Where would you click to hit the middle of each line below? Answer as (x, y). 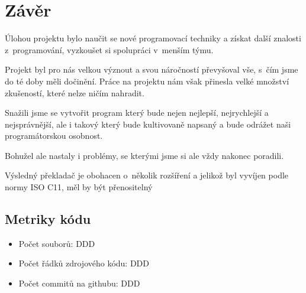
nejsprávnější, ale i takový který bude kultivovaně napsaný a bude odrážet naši (148, 124)
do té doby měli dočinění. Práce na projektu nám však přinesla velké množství (147, 81)
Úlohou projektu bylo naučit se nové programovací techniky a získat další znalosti (153, 38)
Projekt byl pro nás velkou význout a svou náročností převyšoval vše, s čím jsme (152, 69)
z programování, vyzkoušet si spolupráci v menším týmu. (109, 49)
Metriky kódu (48, 219)
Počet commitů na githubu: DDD (79, 283)
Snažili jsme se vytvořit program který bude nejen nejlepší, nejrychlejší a (137, 113)
